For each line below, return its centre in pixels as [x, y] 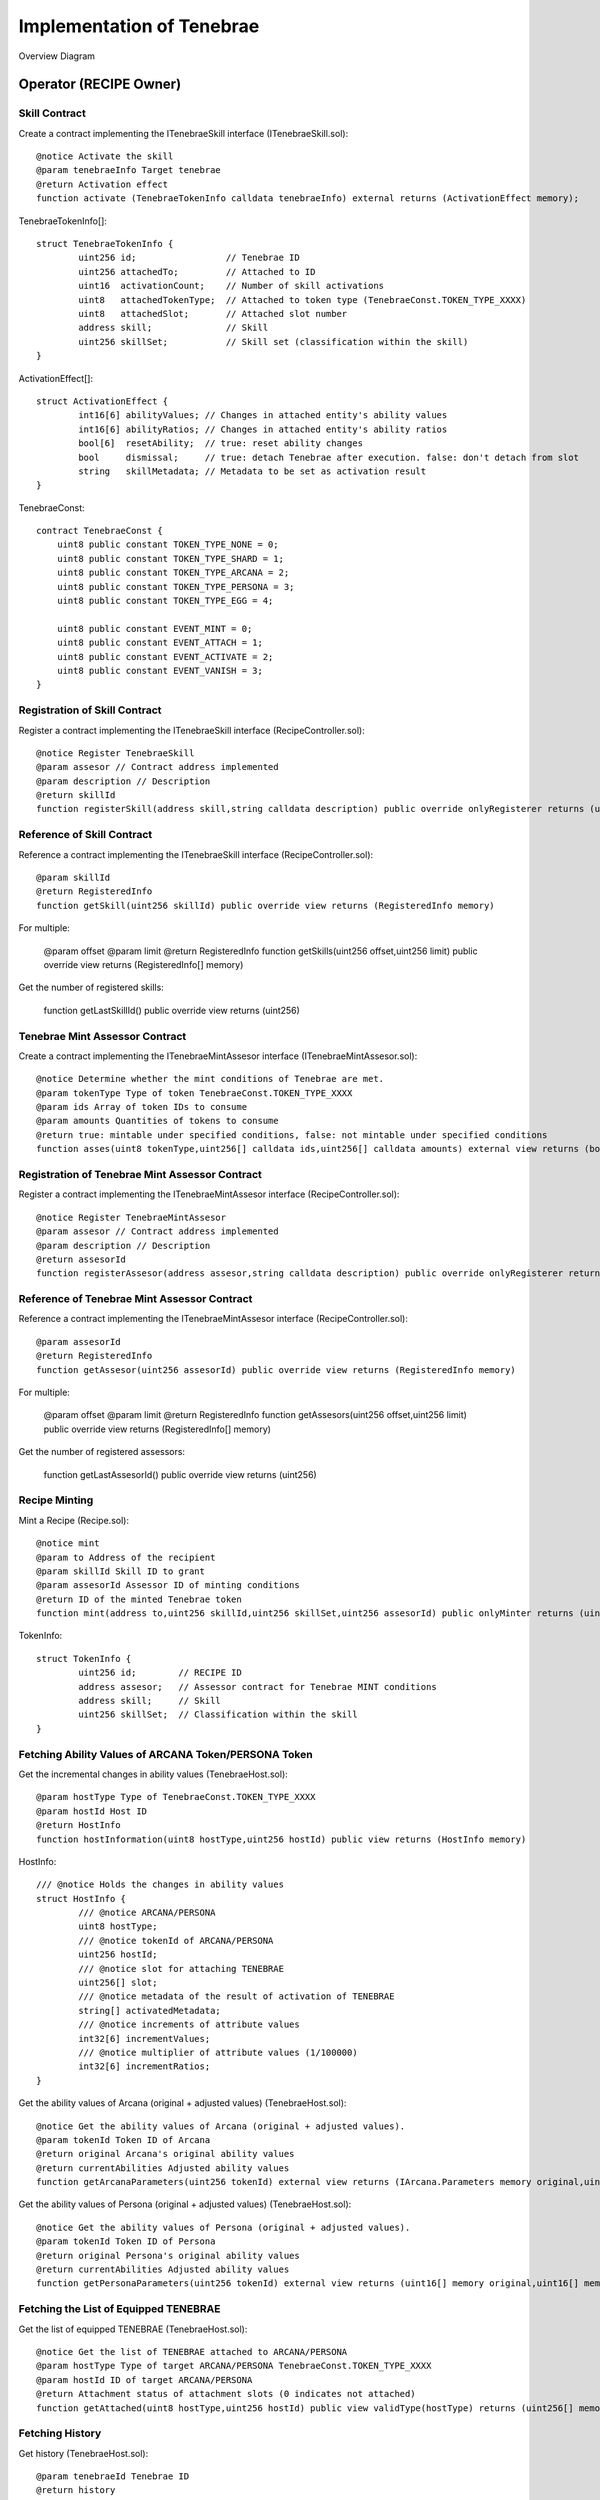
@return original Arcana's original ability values [165, 2154]
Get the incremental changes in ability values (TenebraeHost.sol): [153, 1774]
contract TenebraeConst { [100, 531]
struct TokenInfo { [84, 1658]
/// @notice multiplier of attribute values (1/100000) [218, 2052]
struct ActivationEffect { [102, 401]
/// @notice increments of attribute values [189, 2024]
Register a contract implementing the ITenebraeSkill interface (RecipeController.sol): [191, 730]
